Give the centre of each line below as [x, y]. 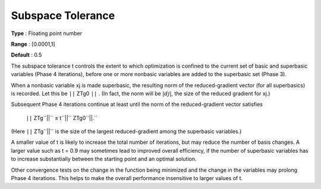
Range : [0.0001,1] [33, 44]
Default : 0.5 [26, 55]
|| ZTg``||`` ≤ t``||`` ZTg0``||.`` [62, 118]
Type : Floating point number [47, 33]
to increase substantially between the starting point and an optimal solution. [104, 159]
